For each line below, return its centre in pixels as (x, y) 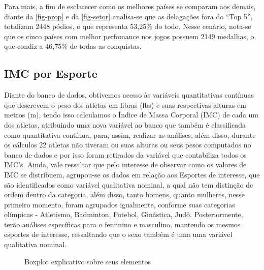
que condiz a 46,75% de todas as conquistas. (73, 46)
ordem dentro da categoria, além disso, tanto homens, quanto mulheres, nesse (124, 194)
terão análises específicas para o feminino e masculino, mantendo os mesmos (122, 224)
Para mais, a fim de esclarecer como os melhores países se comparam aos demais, (130, 6)
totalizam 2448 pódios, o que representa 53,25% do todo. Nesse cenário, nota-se (128, 26)
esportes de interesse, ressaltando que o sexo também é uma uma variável (118, 234)
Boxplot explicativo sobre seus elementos (88, 261)
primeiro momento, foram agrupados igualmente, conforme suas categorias (120, 204)
